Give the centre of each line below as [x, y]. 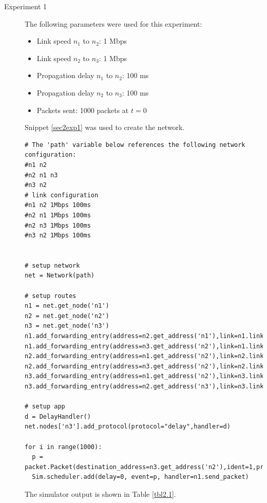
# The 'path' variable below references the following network [135, 145]
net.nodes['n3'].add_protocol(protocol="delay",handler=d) [128, 427]
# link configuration [62, 195]
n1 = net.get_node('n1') [67, 306]
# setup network [52, 265]
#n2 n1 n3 [41, 175]
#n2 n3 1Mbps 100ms [58, 225]
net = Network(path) [60, 276]
